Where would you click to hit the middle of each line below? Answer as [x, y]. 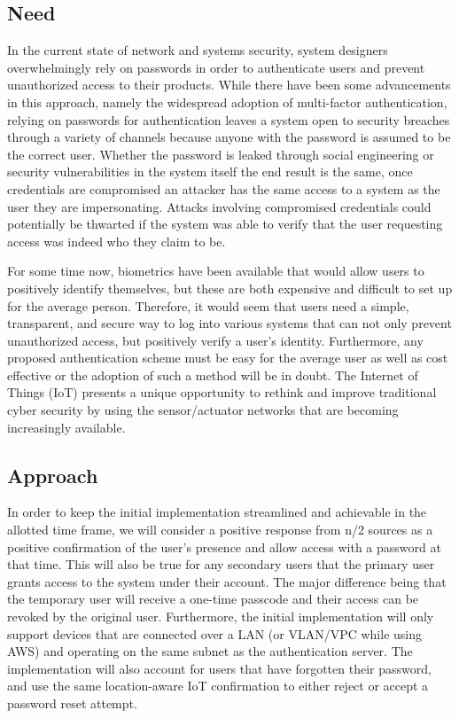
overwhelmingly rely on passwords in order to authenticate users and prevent [216, 67]
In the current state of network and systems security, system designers [198, 50]
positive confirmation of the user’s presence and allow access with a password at [224, 546]
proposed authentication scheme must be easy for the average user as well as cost [228, 358]
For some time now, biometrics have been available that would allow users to [216, 271]
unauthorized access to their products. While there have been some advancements [229, 85]
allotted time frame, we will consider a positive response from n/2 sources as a [220, 530]
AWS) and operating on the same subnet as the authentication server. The [210, 651]
